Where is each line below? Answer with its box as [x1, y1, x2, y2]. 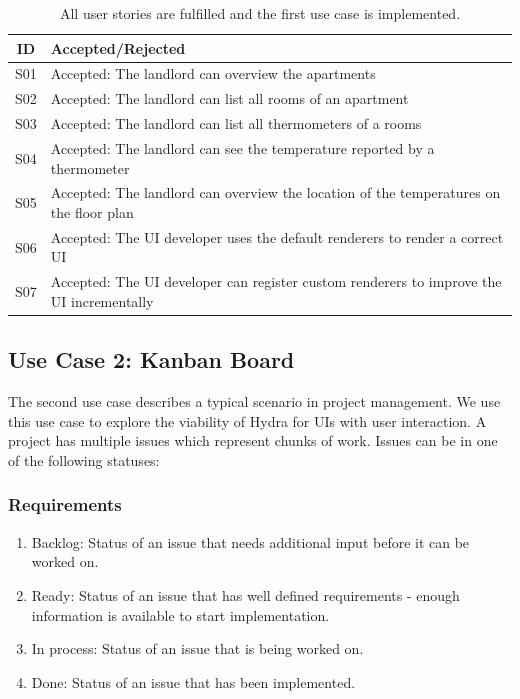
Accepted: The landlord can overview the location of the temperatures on [50, 182, 501, 203]
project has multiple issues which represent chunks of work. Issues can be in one [8, 430, 498, 451]
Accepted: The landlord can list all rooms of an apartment [50, 88, 409, 109]
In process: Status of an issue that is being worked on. [31, 638, 364, 659]
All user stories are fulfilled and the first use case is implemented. [59, 3, 461, 23]
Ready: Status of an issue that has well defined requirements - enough [31, 584, 460, 605]
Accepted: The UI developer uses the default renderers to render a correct [50, 226, 504, 247]
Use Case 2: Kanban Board [8, 344, 295, 375]
